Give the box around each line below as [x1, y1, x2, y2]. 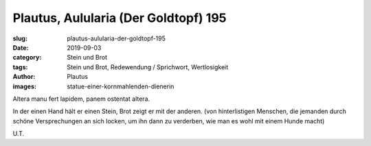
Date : [12, 43, 29, 51]
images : [12, 82, 37, 90]
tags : [12, 62, 28, 71]
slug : [12, 34, 27, 42]
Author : [12, 73, 36, 81]
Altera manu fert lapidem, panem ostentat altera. [12, 95, 150, 103]
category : [12, 53, 42, 62]
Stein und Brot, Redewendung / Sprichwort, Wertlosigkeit [67, 62, 229, 71]
